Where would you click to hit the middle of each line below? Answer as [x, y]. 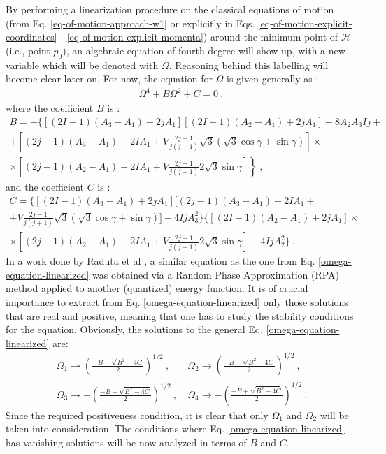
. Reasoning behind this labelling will [249, 65]
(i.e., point [28, 50]
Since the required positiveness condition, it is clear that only [137, 415]
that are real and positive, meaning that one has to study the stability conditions [180, 315]
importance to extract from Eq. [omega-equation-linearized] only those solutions [177, 302]
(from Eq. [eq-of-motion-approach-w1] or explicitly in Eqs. [130, 23]
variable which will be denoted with [82, 65]
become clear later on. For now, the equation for [109, 79]
